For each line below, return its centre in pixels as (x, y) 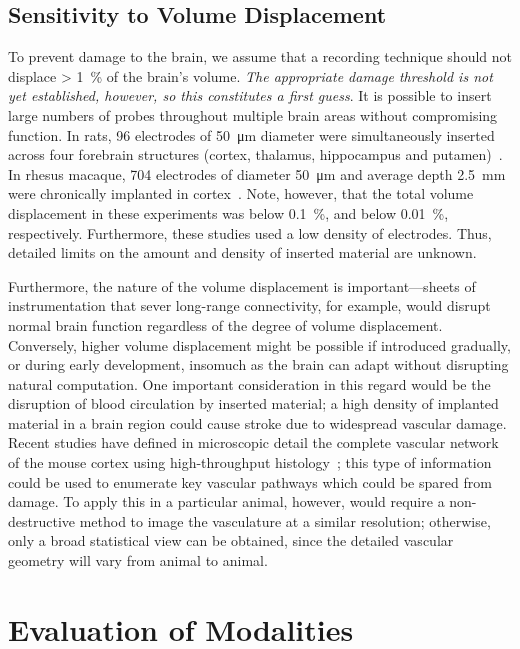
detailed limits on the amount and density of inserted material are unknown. (242, 252)
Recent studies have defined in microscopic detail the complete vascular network (253, 442)
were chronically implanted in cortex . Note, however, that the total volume (241, 193)
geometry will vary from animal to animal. (138, 560)
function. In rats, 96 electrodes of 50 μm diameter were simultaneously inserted (251, 134)
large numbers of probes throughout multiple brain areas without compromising (253, 114)
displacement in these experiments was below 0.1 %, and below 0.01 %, (228, 212)
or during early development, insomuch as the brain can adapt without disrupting (258, 364)
